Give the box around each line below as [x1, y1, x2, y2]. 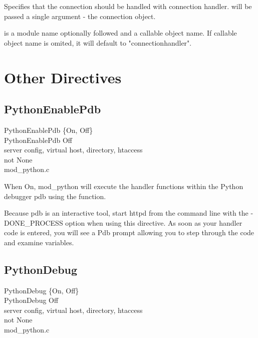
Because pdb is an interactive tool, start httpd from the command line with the [4, 208, 248, 218]
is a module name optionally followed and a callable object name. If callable [4, 28, 237, 38]
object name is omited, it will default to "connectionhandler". [4, 37, 192, 48]
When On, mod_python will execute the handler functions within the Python [4, 181, 243, 191]
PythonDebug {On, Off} [4, 285, 79, 295]
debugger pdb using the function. [4, 191, 106, 201]
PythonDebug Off [4, 295, 59, 305]
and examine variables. [4, 237, 74, 247]
